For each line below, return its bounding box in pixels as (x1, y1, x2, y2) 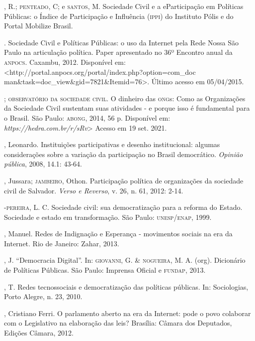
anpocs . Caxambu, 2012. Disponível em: (4, 56, 126, 67)
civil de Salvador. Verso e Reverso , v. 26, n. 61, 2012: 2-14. (4, 185, 183, 195)
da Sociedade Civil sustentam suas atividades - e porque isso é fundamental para (4, 103, 250, 113)
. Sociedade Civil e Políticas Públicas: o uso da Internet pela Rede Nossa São (4, 37, 239, 47)
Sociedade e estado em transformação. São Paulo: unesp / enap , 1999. (4, 211, 212, 222)
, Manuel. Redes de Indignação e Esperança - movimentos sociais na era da (4, 228, 233, 239)
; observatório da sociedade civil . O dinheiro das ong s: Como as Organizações (4, 93, 246, 103)
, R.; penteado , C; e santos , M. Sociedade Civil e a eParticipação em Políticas (4, 1, 244, 11)
